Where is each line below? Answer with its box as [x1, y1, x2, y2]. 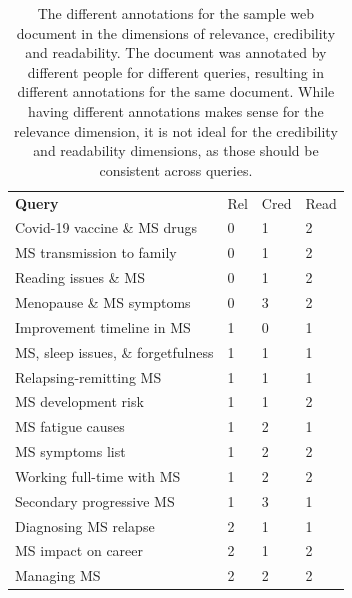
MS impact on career [15, 540, 144, 561]
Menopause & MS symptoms [15, 291, 191, 312]
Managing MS [15, 565, 101, 586]
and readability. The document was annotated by [25, 42, 327, 63]
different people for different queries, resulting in [27, 61, 325, 82]
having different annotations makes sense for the [28, 100, 324, 121]
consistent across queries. [99, 159, 253, 180]
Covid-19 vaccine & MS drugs [15, 217, 198, 238]
